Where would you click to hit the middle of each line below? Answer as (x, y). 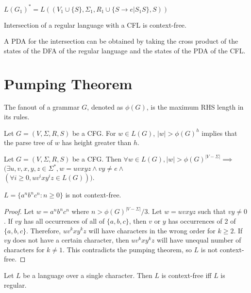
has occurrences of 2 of (202, 220)
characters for (24, 249)
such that (212, 211)
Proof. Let (19, 211)
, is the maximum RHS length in (195, 107)
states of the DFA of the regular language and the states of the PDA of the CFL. (125, 50)
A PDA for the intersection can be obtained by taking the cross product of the (121, 41)
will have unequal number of (199, 240)
